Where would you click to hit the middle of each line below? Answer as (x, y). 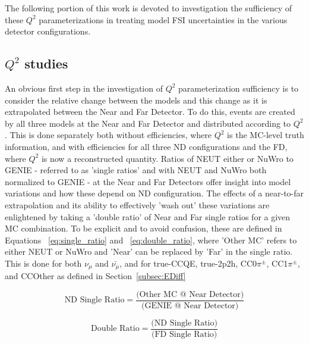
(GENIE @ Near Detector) (190, 306)
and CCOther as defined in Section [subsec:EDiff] (95, 276)
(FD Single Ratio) (185, 335)
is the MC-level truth (266, 135)
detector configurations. (48, 31)
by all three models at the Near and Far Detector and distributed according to (148, 123)
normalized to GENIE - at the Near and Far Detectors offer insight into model (148, 181)
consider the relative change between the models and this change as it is (136, 100)
